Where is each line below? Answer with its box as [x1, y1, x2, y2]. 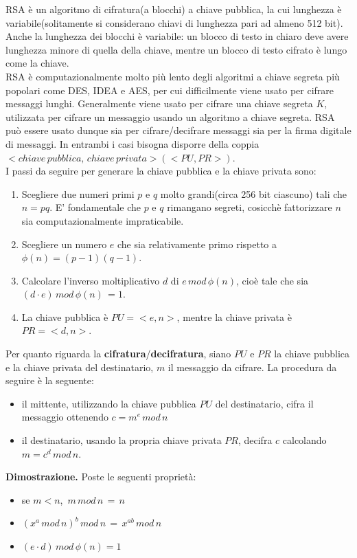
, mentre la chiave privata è [176, 309, 292, 324]
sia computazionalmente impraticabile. [21, 213, 184, 227]
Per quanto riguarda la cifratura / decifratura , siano [5, 346, 231, 361]
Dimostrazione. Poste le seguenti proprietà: [5, 469, 196, 484]
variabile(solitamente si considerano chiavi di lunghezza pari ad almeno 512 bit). [5, 15, 343, 30]
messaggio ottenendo [21, 410, 108, 424]
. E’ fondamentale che [49, 200, 141, 214]
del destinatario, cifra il [215, 396, 314, 410]
